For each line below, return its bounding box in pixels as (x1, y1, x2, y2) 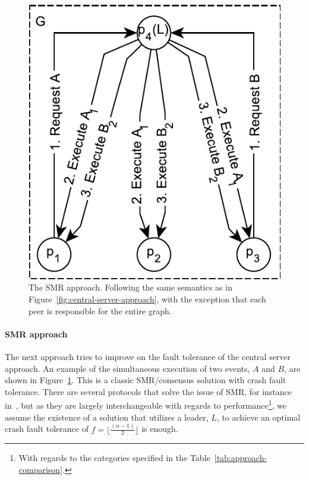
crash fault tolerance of (5, 422, 89, 435)
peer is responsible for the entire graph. (29, 304, 172, 317)
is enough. (141, 422, 178, 435)
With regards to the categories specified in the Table (18, 451, 210, 464)
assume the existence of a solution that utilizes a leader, (5, 410, 209, 423)
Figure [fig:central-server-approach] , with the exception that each (29, 292, 266, 305)
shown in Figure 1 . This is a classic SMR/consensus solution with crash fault (5, 374, 286, 386)
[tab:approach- (214, 451, 267, 464)
